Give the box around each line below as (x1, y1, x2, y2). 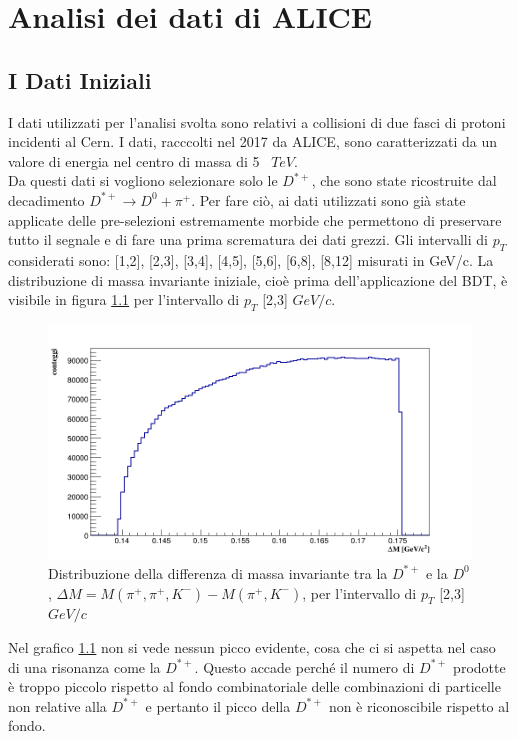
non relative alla (8, 695, 107, 716)
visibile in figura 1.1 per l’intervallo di (8, 289, 240, 310)
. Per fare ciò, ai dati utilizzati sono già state (191, 189, 466, 210)
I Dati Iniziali (8, 64, 152, 95)
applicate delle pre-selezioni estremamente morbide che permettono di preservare (8, 209, 502, 230)
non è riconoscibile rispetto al (328, 695, 510, 716)
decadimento (8, 189, 85, 210)
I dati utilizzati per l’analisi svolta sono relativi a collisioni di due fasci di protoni (8, 111, 506, 132)
